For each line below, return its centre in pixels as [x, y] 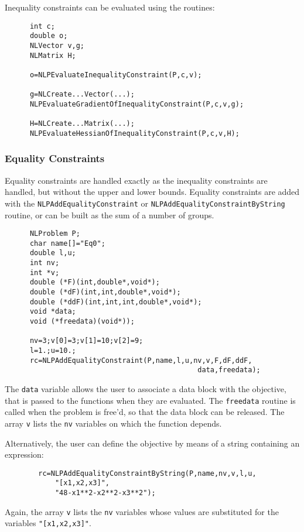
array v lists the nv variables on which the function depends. [113, 423]
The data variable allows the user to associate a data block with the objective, [146, 388]
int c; [42, 26]
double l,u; [53, 253]
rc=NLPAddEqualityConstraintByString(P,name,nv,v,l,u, [147, 473]
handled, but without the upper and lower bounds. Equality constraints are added [152, 192]
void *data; [53, 312]
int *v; [45, 272]
